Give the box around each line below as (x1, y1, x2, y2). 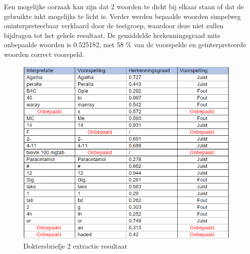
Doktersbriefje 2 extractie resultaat (23, 241, 128, 251)
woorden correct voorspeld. (4, 49, 84, 59)
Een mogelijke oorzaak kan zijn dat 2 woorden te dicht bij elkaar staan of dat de (4, 1, 244, 11)
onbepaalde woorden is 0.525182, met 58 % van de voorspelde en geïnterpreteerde (4, 39, 246, 50)
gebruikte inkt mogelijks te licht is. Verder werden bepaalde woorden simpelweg (4, 11, 241, 21)
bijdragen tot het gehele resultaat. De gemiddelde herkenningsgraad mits (4, 30, 220, 40)
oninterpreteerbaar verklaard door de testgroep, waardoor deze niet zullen (4, 20, 224, 31)
